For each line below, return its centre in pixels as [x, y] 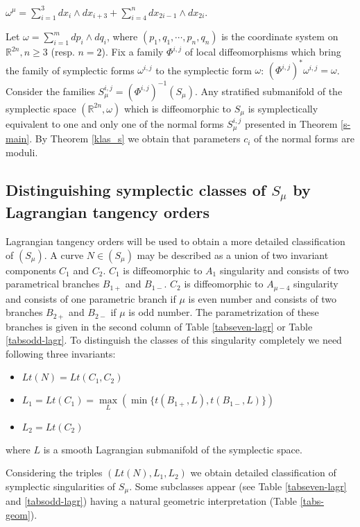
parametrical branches [53, 284]
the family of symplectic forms [70, 70]
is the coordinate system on [280, 36]
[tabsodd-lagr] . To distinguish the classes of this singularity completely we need [174, 340]
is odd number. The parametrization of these [224, 312]
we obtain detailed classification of [263, 472]
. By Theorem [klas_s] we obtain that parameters [135, 139]
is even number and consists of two [262, 298]
